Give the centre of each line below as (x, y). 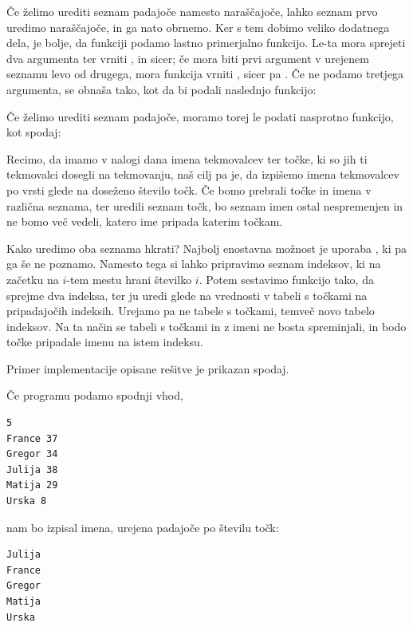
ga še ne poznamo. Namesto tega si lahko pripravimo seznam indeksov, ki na (194, 264)
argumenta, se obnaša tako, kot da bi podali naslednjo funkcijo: (161, 89)
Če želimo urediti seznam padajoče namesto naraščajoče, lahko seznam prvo (192, 11)
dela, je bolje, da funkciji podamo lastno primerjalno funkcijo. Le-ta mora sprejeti (206, 43)
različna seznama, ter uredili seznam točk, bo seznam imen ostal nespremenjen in (205, 205)
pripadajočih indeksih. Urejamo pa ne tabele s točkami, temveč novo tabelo (191, 311)
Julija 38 (32, 469)
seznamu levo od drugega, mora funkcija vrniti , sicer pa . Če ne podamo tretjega (205, 74)
